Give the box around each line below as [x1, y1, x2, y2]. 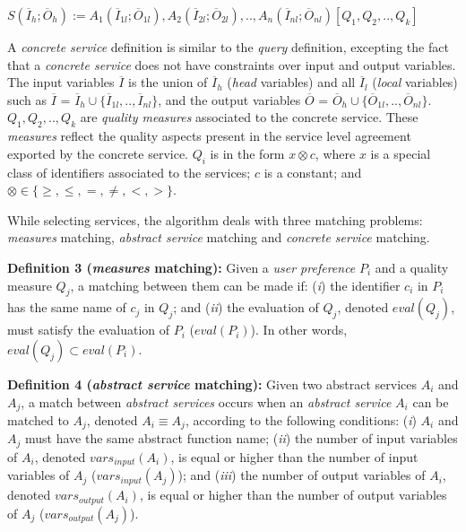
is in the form [210, 144, 285, 162]
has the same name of [7, 298, 126, 317]
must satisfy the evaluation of [7, 320, 170, 339]
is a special [370, 144, 431, 162]
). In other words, [250, 320, 348, 339]
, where [315, 144, 356, 162]
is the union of [128, 73, 208, 92]
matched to [7, 410, 69, 429]
